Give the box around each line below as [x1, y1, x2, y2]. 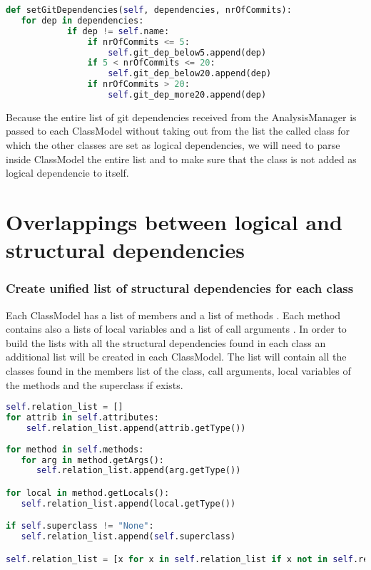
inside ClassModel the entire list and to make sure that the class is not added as [6, 151, 357, 166]
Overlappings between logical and [6, 207, 342, 237]
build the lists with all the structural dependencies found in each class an [6, 335, 326, 350]
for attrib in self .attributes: [6, 413, 159, 423]
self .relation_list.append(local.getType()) [21, 498, 236, 509]
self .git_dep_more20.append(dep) [108, 90, 267, 100]
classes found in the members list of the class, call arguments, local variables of [6, 363, 351, 378]
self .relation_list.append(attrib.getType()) [26, 423, 246, 433]
